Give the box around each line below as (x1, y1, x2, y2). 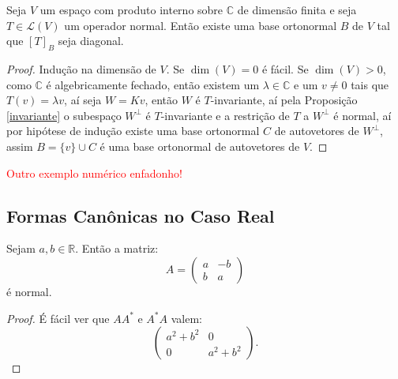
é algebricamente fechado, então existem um (46, 76, 260, 92)
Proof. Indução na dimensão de (6, 60, 156, 77)
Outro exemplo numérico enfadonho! (6, 164, 182, 181)
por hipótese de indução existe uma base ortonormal (6, 122, 260, 139)
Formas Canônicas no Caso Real (6, 203, 275, 227)
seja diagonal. (58, 32, 124, 49)
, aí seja (64, 92, 102, 108)
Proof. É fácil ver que (6, 310, 110, 326)
